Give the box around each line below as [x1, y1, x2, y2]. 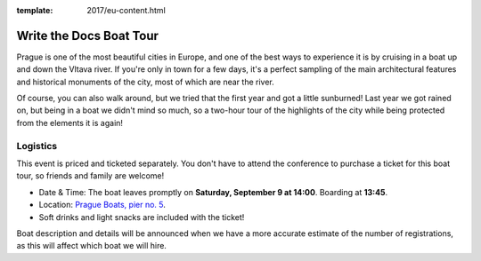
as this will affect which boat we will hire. [16, 241, 167, 251]
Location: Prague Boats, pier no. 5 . [38, 200, 167, 210]
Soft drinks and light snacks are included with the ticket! [38, 211, 245, 222]
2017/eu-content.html [86, 5, 167, 15]
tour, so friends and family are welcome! [16, 170, 165, 181]
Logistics [16, 139, 58, 152]
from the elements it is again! [16, 117, 124, 128]
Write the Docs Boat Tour [16, 28, 159, 43]
